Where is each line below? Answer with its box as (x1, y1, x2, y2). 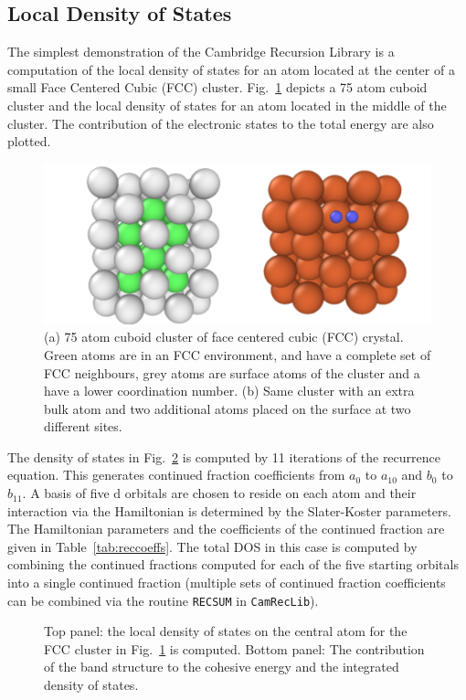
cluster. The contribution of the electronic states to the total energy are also (7, 113, 434, 133)
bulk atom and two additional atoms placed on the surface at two (44, 398, 411, 418)
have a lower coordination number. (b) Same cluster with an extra (44, 381, 415, 400)
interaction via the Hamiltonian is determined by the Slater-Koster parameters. (7, 501, 451, 520)
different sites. (44, 417, 122, 436)
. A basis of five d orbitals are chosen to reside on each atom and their (22, 483, 417, 503)
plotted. (7, 132, 51, 151)
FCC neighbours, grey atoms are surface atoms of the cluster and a (44, 363, 420, 382)
